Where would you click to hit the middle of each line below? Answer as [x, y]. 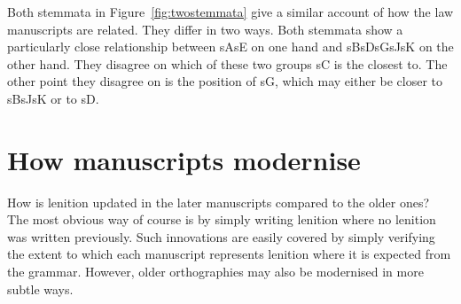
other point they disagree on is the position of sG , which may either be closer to [225, 81]
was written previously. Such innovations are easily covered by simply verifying [221, 236]
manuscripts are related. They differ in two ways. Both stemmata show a [205, 29]
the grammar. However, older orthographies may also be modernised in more [215, 272]
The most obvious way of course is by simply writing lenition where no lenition [222, 219]
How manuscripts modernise [184, 159]
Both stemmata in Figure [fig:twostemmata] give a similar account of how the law [230, 12]
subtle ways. [40, 288]
